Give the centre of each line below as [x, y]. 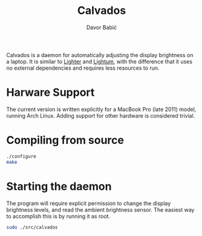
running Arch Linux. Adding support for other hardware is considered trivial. [101, 115]
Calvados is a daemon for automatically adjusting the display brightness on [100, 55]
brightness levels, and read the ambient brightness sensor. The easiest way [100, 209]
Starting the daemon [59, 186]
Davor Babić [102, 27]
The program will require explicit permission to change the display [89, 203]
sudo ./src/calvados [32, 227]
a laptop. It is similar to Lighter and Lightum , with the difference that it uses [99, 61]
